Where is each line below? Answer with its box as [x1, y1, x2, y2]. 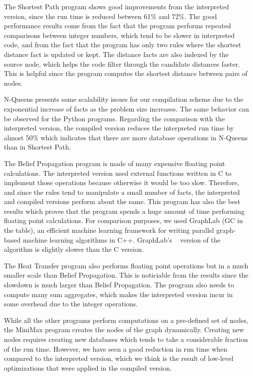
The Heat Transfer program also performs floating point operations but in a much [4, 260, 249, 270]
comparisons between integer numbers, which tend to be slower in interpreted [4, 30, 235, 40]
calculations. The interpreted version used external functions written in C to [4, 168, 232, 178]
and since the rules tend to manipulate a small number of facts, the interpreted [4, 187, 240, 197]
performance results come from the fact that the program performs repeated [4, 20, 231, 31]
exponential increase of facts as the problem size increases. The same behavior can [4, 103, 249, 113]
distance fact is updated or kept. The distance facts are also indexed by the [4, 49, 229, 59]
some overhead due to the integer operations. [4, 299, 138, 309]
